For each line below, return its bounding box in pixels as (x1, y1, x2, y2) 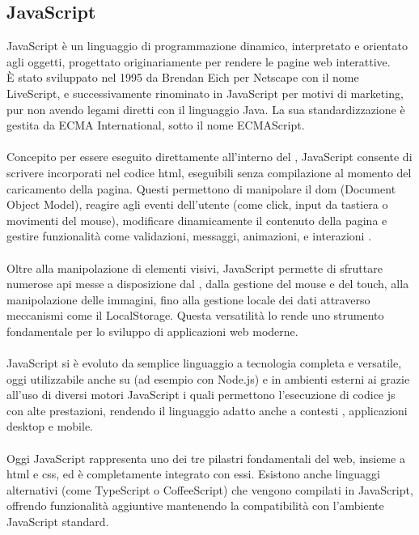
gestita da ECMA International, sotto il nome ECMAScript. (6, 117, 305, 134)
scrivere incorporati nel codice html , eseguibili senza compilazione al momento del (6, 163, 412, 180)
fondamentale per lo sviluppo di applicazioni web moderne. (6, 322, 298, 339)
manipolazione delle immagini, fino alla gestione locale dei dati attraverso (6, 291, 370, 308)
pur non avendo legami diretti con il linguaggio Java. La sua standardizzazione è (6, 100, 405, 117)
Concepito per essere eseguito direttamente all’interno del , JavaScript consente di (6, 148, 413, 165)
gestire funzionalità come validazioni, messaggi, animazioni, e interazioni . (6, 227, 372, 244)
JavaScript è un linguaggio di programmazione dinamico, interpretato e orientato (6, 37, 408, 54)
